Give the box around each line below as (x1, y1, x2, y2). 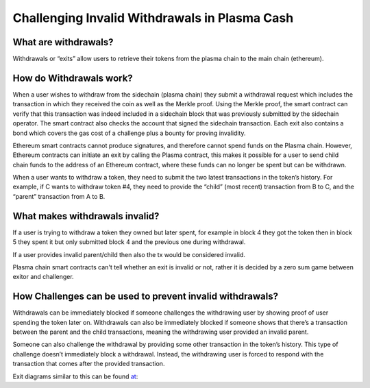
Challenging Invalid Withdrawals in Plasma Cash (12, 10, 294, 25)
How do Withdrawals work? (12, 72, 133, 84)
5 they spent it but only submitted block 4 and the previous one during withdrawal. (12, 238, 246, 246)
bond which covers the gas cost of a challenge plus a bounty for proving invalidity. (12, 129, 246, 137)
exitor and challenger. (12, 273, 75, 281)
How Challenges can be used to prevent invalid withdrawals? (12, 291, 279, 302)
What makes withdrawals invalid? (12, 210, 160, 222)
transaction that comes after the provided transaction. (12, 360, 165, 368)
